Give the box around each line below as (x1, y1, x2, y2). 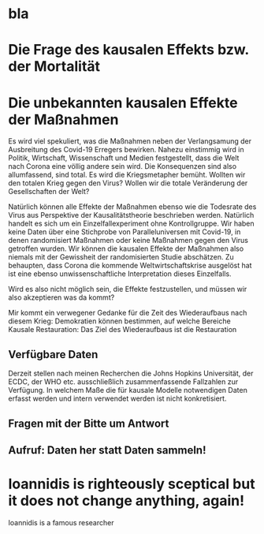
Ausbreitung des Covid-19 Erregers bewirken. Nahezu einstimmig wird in (8, 145, 244, 155)
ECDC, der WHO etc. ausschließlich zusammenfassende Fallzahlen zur (8, 377, 239, 386)
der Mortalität (8, 58, 101, 76)
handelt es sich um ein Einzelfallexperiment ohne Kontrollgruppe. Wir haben (8, 218, 255, 229)
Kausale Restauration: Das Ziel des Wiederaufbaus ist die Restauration (8, 325, 237, 334)
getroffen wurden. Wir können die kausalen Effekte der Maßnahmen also (8, 244, 244, 253)
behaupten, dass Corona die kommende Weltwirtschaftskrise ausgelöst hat (8, 261, 252, 271)
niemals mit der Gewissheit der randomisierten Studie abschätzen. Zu (8, 252, 234, 262)
